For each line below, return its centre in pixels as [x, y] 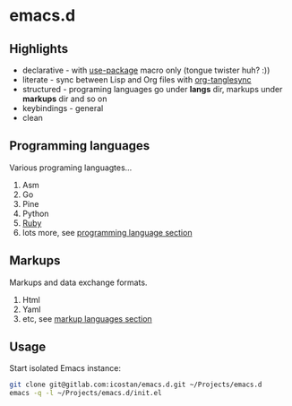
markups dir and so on [64, 99]
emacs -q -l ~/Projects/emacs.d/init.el [86, 393]
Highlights [39, 49]
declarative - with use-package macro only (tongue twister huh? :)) [146, 70]
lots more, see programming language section [107, 232]
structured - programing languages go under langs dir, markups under [152, 89]
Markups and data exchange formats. [78, 282]
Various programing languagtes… [71, 168]
